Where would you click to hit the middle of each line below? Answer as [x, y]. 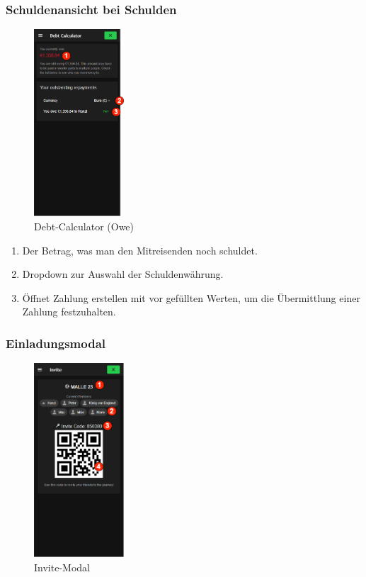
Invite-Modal [62, 567]
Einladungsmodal [56, 343]
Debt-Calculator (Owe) [84, 226]
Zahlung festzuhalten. [69, 312]
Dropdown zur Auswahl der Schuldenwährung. [123, 274]
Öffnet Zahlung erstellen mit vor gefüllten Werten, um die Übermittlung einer [191, 297]
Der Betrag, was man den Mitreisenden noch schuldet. [140, 250]
